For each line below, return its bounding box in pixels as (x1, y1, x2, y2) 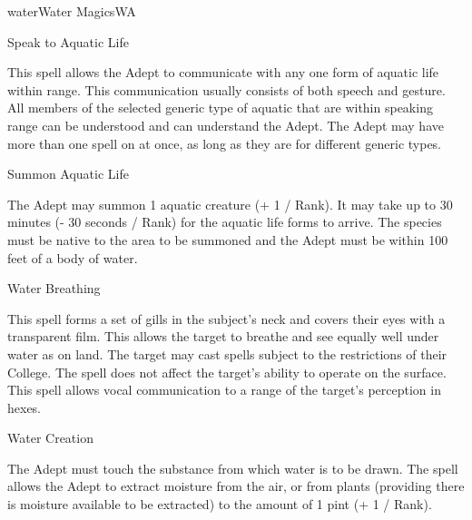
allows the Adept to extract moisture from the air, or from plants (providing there (7, 476, 465, 495)
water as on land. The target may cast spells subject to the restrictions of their (7, 344, 447, 363)
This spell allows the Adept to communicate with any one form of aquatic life (7, 63, 439, 82)
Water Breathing (7, 279, 101, 298)
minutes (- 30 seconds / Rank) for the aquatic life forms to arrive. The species (7, 212, 442, 231)
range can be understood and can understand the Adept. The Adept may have (7, 115, 444, 134)
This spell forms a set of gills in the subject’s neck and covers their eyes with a (7, 309, 446, 328)
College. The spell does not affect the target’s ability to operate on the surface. (7, 362, 447, 381)
